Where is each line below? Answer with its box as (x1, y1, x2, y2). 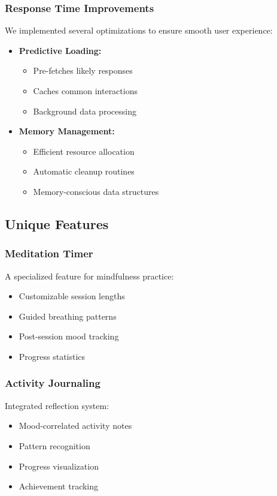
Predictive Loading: (19, 44, 102, 56)
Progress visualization (19, 459, 99, 472)
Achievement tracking (19, 480, 99, 492)
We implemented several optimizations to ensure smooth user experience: (5, 24, 273, 37)
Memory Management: (19, 125, 115, 137)
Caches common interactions (33, 85, 138, 97)
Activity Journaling (5, 375, 101, 390)
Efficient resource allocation (33, 145, 135, 157)
